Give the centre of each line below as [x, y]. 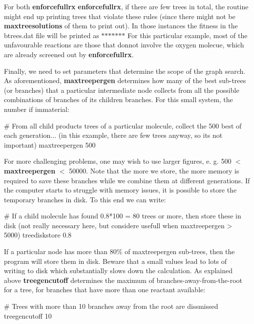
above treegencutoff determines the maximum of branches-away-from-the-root [123, 280]
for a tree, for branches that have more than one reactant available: [105, 290]
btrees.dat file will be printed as [52, 35]
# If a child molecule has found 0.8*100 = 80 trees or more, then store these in [123, 216]
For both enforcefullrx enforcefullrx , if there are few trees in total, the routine [126, 6]
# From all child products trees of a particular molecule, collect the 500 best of [123, 125]
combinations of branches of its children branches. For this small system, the [118, 99]
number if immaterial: [37, 109]
